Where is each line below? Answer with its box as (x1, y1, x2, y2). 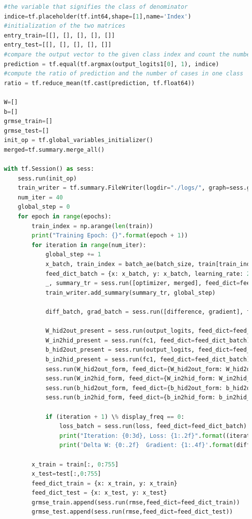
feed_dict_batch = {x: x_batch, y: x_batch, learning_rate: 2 (45, 270, 251, 277)
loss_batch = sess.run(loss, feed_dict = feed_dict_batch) (59, 423, 247, 430)
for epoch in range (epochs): (17, 213, 111, 220)
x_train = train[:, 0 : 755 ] (31, 461, 119, 468)
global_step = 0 (17, 203, 70, 211)
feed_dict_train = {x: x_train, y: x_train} (31, 480, 177, 487)
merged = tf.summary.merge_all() (4, 146, 105, 153)
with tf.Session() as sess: (4, 165, 94, 173)
